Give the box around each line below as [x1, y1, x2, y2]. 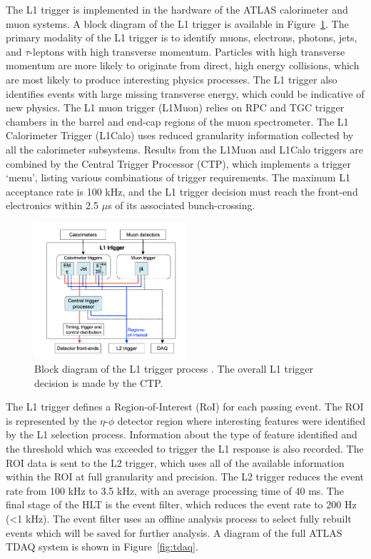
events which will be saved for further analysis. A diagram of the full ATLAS [6, 525, 342, 540]
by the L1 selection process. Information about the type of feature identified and [6, 427, 357, 442]
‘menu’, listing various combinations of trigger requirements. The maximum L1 [6, 170, 350, 185]
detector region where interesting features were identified [117, 413, 365, 428]
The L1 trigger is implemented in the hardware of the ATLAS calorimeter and [6, 2, 348, 16]
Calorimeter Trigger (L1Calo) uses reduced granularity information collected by [6, 128, 354, 143]
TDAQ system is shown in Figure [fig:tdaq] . [6, 539, 198, 554]
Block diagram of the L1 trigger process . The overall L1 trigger [34, 361, 314, 376]
